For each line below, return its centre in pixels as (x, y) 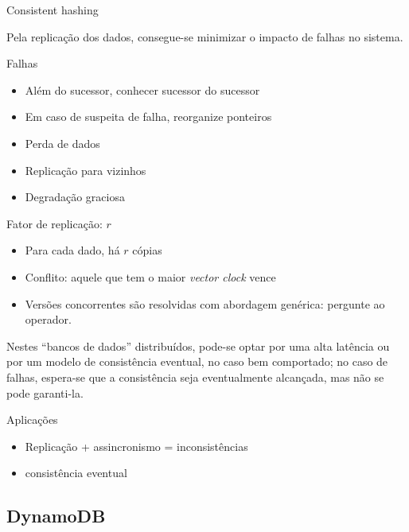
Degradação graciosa (75, 197)
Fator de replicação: (55, 223)
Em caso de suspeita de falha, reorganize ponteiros (148, 116)
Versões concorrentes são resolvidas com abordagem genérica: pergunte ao (205, 303)
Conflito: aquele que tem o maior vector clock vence (150, 276)
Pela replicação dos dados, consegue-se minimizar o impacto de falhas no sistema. (205, 36)
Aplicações (32, 419)
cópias (147, 250)
